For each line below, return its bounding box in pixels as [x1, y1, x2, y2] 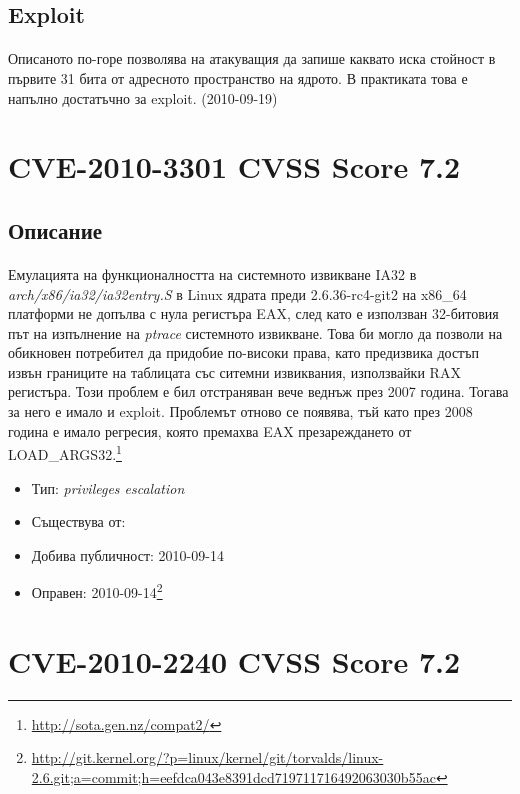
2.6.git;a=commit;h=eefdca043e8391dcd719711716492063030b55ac [31, 766, 436, 787]
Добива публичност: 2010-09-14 [31, 544, 224, 565]
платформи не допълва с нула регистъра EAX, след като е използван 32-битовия [8, 303, 499, 324]
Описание [8, 214, 103, 245]
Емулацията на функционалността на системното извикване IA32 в [8, 263, 417, 284]
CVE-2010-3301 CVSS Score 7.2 [8, 146, 461, 187]
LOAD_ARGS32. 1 [8, 441, 122, 464]
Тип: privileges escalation [31, 477, 185, 498]
